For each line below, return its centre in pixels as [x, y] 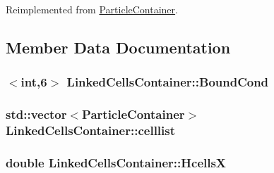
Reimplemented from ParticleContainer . [92, 9]
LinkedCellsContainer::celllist [91, 130]
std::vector [36, 114]
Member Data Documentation [118, 47]
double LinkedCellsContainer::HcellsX [116, 162]
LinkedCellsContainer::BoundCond [168, 82]
